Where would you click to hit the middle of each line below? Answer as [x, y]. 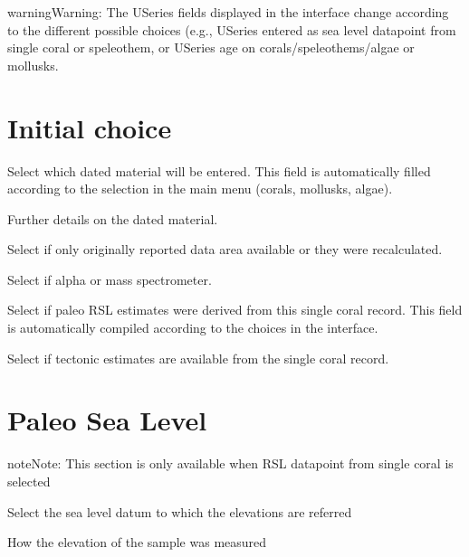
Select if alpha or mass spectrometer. [110, 279]
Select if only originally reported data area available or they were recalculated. [225, 249]
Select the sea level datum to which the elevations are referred [180, 511]
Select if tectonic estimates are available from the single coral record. [198, 358]
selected [29, 481]
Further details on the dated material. [113, 218]
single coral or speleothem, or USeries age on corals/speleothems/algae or [211, 47]
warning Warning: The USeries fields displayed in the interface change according [228, 12]
